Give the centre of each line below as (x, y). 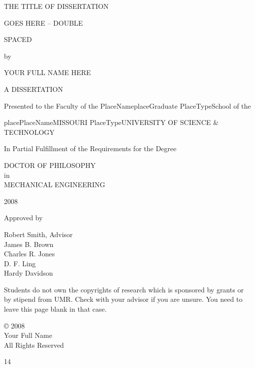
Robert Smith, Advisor (38, 234)
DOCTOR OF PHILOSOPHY (50, 165)
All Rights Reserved (34, 345)
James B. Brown (29, 244)
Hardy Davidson (29, 273)
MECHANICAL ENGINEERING (55, 184)
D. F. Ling (20, 263)
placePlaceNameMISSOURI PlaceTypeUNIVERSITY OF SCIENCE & (111, 122)
